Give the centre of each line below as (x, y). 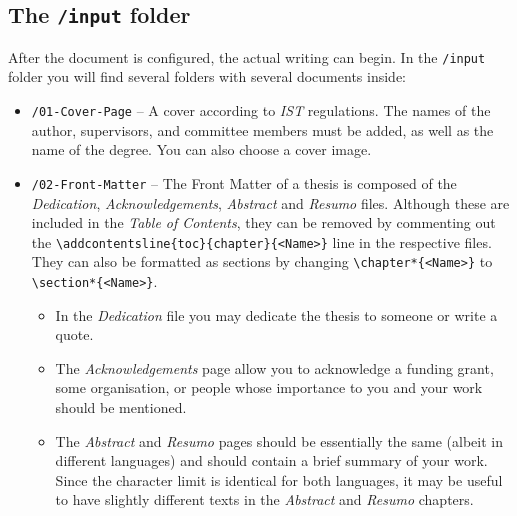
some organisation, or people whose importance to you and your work (269, 387)
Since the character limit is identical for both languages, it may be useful (279, 479)
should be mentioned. (121, 407)
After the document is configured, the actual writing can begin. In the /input (247, 56)
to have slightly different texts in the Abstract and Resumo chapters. (264, 499)
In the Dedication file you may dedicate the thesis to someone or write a (276, 314)
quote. (74, 334)
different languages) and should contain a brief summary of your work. (271, 460)
